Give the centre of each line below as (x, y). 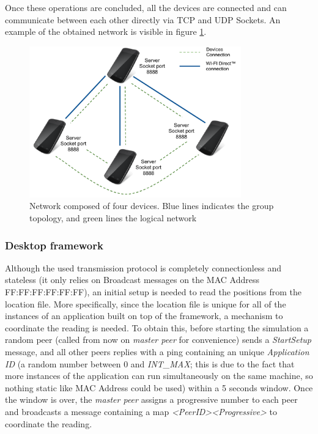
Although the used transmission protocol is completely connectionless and (143, 267)
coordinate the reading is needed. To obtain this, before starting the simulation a (157, 327)
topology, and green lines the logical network (113, 218)
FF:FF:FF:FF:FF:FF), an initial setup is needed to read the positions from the (153, 292)
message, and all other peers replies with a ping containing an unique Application (157, 351)
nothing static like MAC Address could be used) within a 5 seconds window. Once (159, 387)
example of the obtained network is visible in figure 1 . (106, 31)
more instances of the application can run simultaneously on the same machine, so (159, 376)
